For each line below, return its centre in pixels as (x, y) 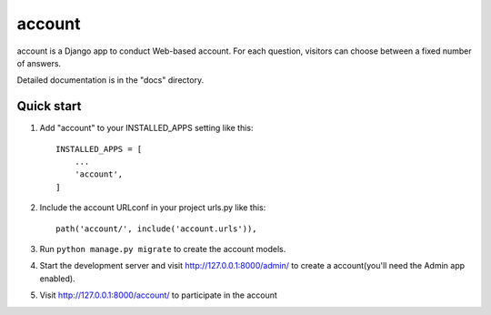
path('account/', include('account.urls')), (157, 229)
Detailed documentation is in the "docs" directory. (110, 80)
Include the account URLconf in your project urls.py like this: (153, 208)
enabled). (58, 279)
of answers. (39, 63)
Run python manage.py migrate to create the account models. (163, 249)
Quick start (49, 106)
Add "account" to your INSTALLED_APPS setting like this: (146, 128)
